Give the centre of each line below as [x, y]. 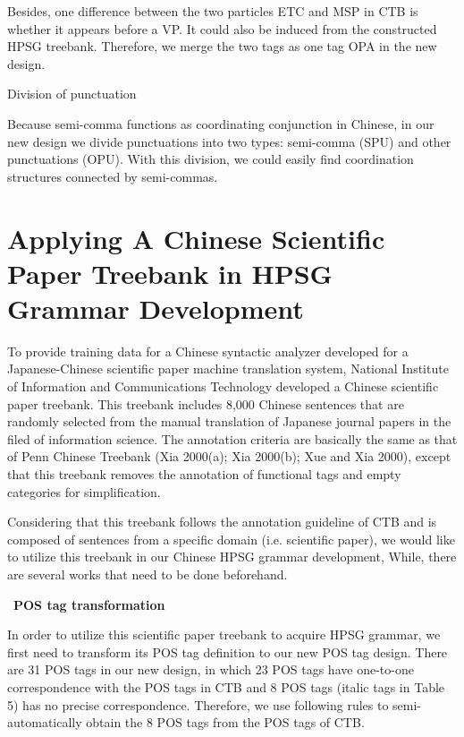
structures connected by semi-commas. [113, 176]
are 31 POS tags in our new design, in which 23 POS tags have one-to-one [211, 669]
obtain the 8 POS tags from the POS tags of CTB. [225, 722]
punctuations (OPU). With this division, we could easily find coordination [211, 159]
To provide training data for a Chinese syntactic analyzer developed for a [208, 351]
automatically [45, 722]
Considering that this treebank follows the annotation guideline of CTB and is [222, 522]
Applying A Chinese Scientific [196, 238]
